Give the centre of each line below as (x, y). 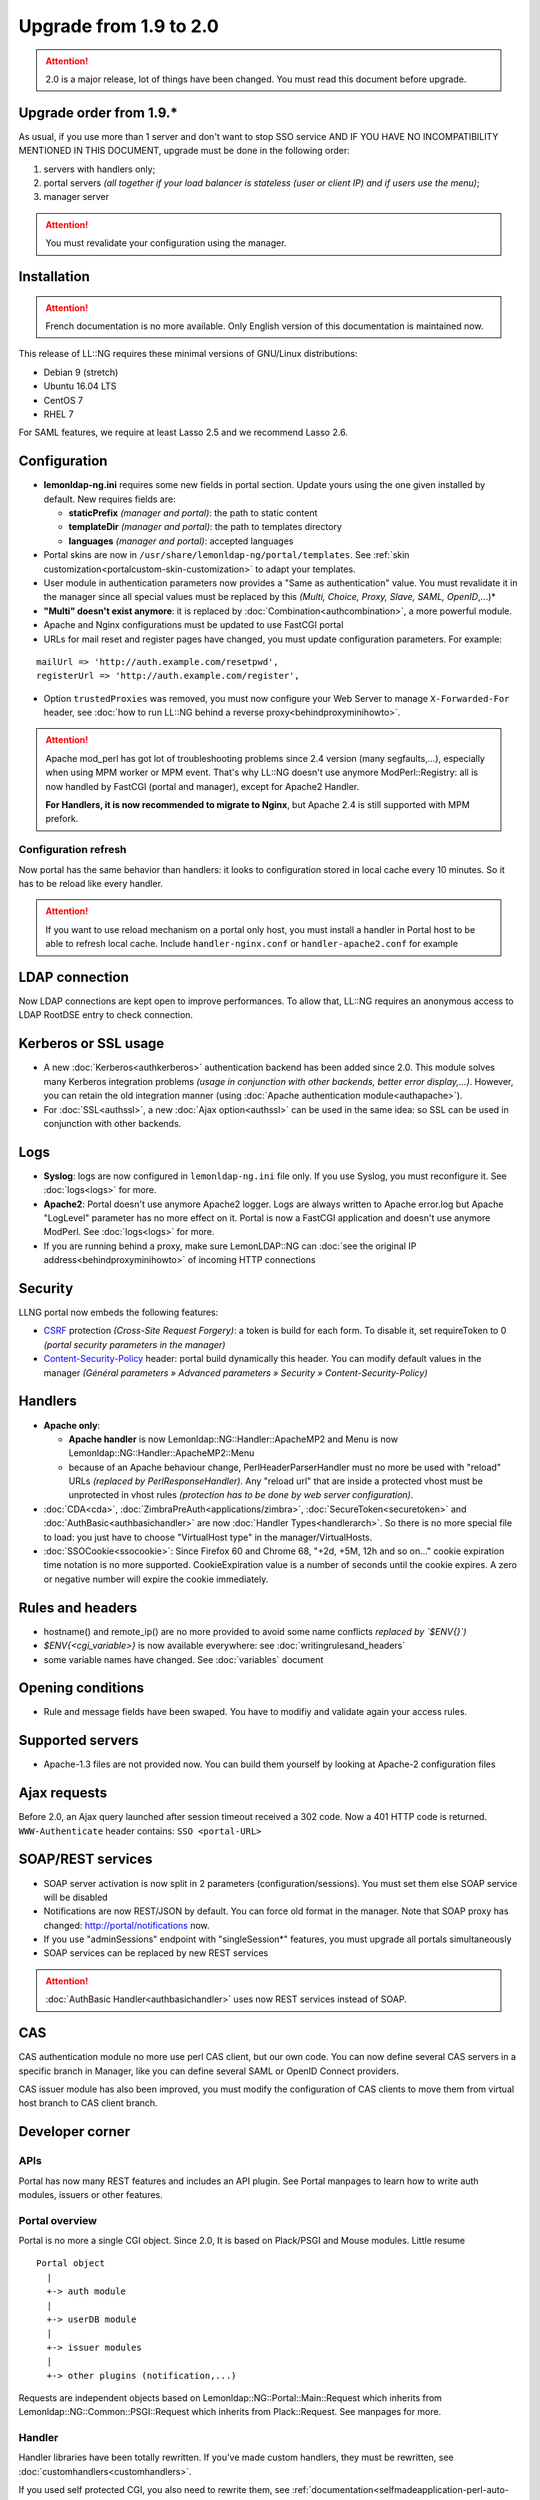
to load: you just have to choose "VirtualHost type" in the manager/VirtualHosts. (208, 1537)
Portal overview (57, 2220)
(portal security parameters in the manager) (134, 1344)
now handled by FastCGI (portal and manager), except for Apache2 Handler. (202, 786)
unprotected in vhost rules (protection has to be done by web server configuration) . (241, 1495)
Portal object (70, 2263)
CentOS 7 (63, 400)
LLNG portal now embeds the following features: (118, 1312)
